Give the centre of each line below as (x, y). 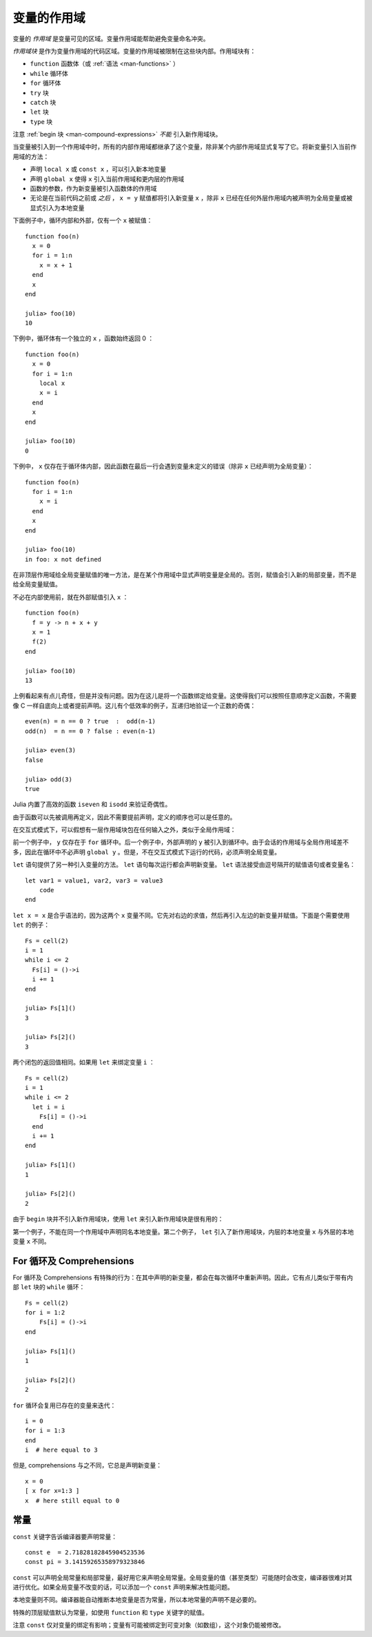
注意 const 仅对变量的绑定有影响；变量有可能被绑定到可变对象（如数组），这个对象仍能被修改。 (149, 1625)
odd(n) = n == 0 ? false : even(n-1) (91, 731)
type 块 (41, 121)
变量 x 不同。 (32, 1241)
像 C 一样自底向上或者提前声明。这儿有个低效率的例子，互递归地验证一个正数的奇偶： (134, 706)
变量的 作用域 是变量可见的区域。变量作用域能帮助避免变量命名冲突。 (111, 39)
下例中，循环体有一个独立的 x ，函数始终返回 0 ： (83, 338)
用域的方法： (31, 156)
